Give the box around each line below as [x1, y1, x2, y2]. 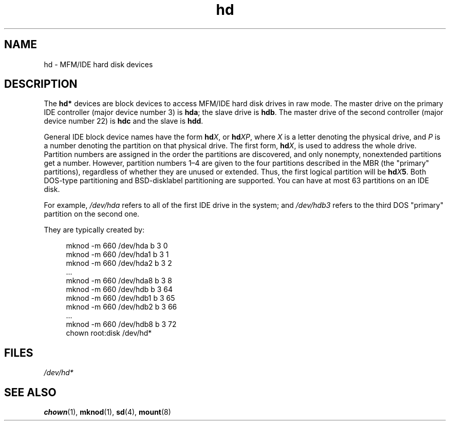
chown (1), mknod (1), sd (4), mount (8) [44, 408, 171, 417]
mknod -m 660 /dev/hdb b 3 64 [66, 285, 173, 294]
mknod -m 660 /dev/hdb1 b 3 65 [66, 294, 175, 303]
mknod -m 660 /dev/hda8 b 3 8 [66, 276, 172, 285]
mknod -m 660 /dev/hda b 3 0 [66, 241, 168, 250]
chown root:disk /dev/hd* [66, 329, 152, 338]
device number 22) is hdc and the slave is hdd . [44, 117, 203, 126]
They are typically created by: [44, 225, 145, 235]
